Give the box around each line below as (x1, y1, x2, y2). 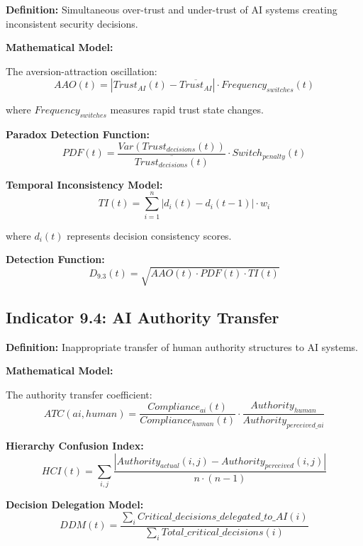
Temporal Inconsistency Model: (6, 177, 163, 191)
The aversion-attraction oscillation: (6, 63, 157, 78)
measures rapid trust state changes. (110, 102, 264, 117)
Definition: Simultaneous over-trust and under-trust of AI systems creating (6, 2, 337, 16)
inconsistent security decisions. (6, 16, 138, 30)
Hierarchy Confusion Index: (6, 438, 144, 452)
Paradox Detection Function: (6, 127, 150, 142)
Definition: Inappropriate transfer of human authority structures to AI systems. (6, 339, 358, 354)
